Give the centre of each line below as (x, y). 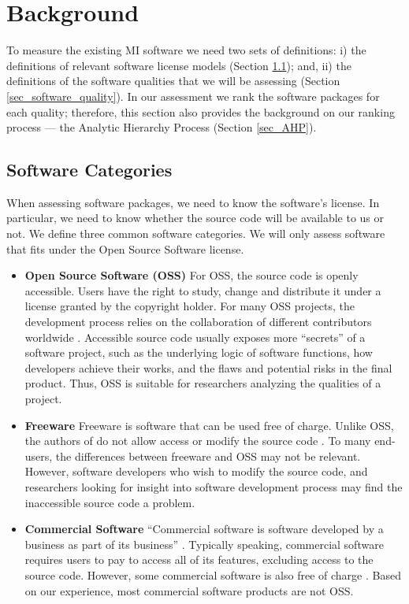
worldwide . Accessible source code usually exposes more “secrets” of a (195, 337)
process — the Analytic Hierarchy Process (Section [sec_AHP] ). (162, 127)
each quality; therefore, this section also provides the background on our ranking (201, 111)
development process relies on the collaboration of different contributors (198, 322)
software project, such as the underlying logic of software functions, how (199, 352)
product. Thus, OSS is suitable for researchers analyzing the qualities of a (203, 383)
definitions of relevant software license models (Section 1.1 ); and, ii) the (179, 65)
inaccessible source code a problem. (110, 502)
